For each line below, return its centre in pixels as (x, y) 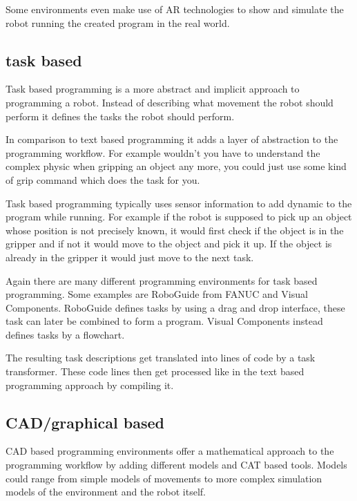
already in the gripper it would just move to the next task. (130, 257)
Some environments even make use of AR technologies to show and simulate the (175, 9)
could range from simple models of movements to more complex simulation (164, 478)
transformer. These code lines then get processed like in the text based (155, 371)
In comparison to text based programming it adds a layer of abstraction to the (172, 139)
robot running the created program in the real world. (118, 22)
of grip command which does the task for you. (103, 179)
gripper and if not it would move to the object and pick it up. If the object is (169, 244)
